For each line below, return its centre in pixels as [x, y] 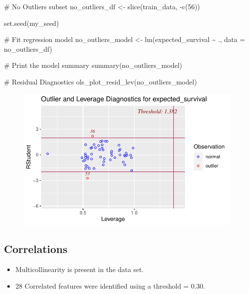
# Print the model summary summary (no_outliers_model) [93, 65]
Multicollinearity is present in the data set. [80, 269]
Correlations [36, 249]
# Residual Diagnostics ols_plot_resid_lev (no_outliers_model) [101, 81]
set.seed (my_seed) [31, 23]
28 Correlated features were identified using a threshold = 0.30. [110, 285]
